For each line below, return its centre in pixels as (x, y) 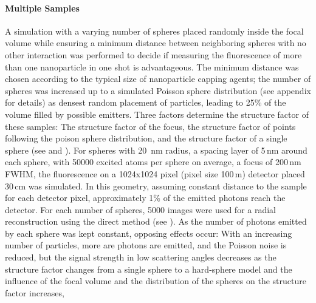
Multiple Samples (42, 8)
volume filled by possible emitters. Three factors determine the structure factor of (157, 114)
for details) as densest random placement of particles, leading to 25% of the (146, 102)
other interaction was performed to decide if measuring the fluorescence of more (153, 54)
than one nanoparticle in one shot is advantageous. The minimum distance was (152, 66)
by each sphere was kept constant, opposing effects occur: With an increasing (149, 233)
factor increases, (35, 292)
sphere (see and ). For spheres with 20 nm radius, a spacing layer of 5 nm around (156, 150)
